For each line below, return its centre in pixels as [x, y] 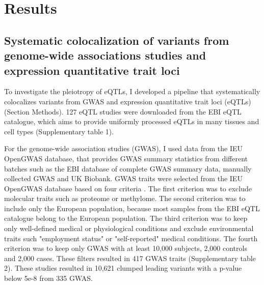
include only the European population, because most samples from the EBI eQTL [132, 208]
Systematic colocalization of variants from [117, 40]
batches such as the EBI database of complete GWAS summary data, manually [128, 168]
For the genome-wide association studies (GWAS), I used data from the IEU [123, 148]
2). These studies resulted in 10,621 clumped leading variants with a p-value [123, 268]
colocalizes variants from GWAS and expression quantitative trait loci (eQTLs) [128, 101]
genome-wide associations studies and [105, 55]
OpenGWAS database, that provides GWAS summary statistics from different [126, 158]
